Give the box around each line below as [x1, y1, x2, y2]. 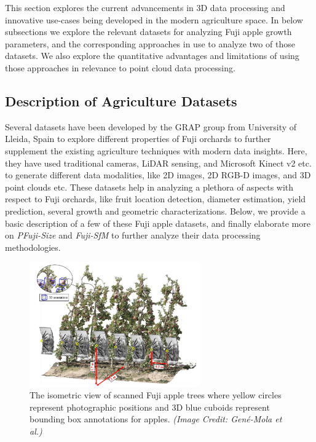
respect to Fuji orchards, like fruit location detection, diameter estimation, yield [5, 192, 306, 205]
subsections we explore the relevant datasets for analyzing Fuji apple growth [5, 25, 292, 38]
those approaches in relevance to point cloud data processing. [5, 61, 235, 74]
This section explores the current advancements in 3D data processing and [5, 1, 285, 14]
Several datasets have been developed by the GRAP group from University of [5, 120, 297, 133]
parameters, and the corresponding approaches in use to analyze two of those [5, 37, 295, 50]
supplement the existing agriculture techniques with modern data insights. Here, [5, 144, 307, 157]
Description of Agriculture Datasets [5, 91, 237, 110]
